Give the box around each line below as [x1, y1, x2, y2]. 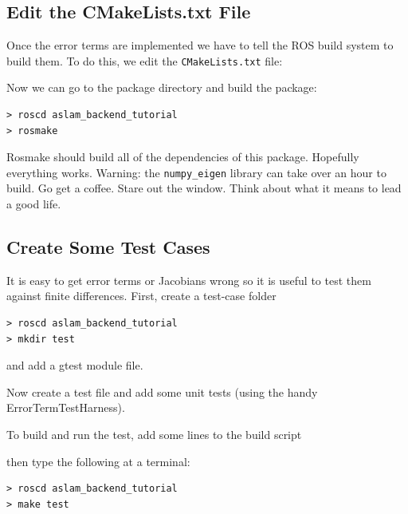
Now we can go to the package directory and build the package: [6, 79, 317, 96]
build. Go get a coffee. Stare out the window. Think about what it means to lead [6, 180, 402, 196]
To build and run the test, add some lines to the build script [6, 426, 302, 443]
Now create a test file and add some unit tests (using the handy [6, 383, 318, 400]
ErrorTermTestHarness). [6, 399, 125, 416]
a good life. [6, 196, 61, 212]
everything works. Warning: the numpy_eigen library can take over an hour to [6, 164, 386, 180]
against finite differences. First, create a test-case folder [6, 287, 277, 304]
